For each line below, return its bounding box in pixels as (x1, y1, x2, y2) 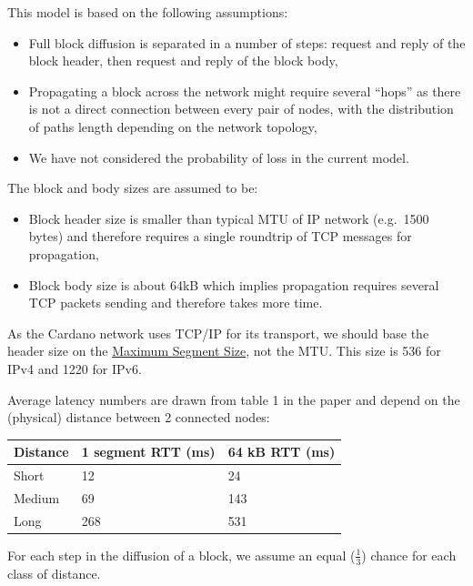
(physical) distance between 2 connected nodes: (7, 408, 270, 427)
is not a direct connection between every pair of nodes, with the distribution (28, 99, 454, 118)
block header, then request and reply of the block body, (28, 51, 338, 70)
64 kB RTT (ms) (227, 442, 336, 461)
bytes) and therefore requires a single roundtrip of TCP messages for (28, 227, 412, 246)
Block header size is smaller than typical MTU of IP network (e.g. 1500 (28, 208, 429, 227)
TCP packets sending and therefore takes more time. (28, 293, 323, 312)
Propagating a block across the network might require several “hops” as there (28, 81, 461, 100)
